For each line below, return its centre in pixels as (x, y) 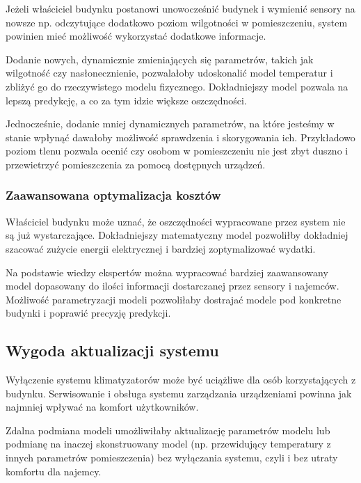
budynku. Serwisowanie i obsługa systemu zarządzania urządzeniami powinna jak (179, 393)
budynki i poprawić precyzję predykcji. (88, 313)
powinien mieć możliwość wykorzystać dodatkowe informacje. (136, 36)
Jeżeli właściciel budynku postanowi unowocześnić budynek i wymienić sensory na (180, 8)
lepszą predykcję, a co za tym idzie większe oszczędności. (126, 100)
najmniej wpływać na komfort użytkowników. (102, 407)
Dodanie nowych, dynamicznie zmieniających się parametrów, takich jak (160, 59)
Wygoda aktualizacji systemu (112, 350)
